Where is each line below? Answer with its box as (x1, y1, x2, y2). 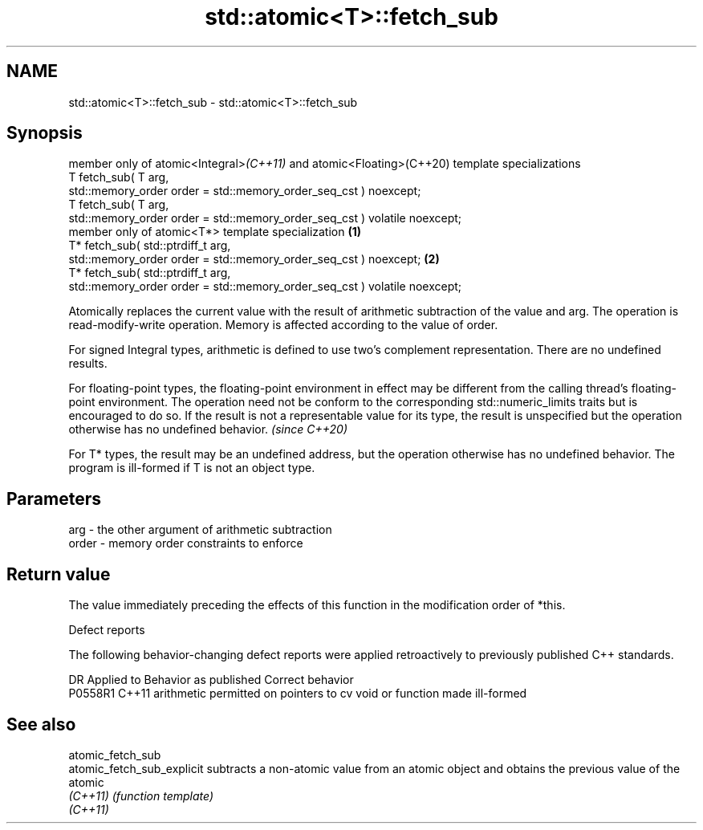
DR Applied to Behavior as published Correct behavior (68, 673, 354, 687)
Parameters (6, 488, 101, 509)
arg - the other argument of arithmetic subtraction (68, 523, 332, 537)
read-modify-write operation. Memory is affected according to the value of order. (68, 318, 498, 332)
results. (68, 356, 108, 371)
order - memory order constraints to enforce (68, 536, 303, 551)
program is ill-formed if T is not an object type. (68, 461, 315, 475)
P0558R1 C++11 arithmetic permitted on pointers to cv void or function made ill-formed (68, 686, 527, 701)
